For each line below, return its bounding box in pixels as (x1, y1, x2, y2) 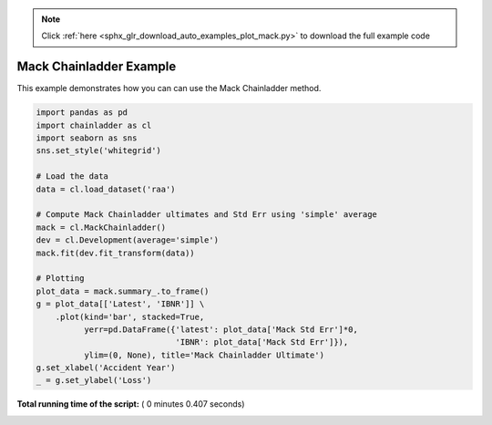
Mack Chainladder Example (16, 59, 177, 75)
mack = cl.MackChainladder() (36, 222, 167, 233)
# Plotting (36, 274, 85, 284)
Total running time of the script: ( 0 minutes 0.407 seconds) (16, 399, 245, 409)
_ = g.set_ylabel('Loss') (36, 375, 152, 386)
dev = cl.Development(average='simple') (36, 235, 219, 245)
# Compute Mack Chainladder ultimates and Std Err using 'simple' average (36, 210, 378, 220)
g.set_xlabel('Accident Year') (36, 363, 177, 373)
